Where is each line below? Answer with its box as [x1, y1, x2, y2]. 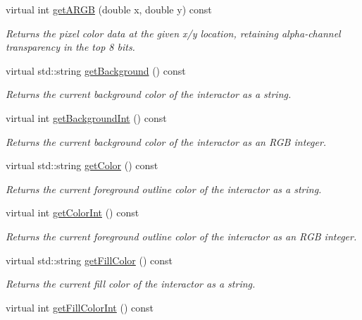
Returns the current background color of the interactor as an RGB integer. [6, 134, 327, 149]
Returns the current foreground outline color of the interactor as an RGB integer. [6, 228, 357, 243]
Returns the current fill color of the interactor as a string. [6, 276, 256, 291]
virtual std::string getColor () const [6, 158, 158, 173]
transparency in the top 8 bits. [6, 39, 135, 54]
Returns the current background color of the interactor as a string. [6, 87, 292, 101]
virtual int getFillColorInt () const [6, 300, 154, 314]
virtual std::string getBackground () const [6, 63, 186, 78]
